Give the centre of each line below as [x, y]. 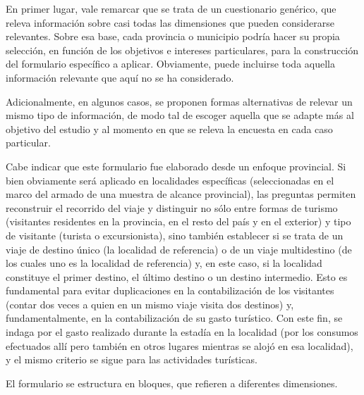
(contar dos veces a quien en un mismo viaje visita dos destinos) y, [150, 304]
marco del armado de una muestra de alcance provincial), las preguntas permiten [181, 194]
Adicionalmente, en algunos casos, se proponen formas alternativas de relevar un [179, 101]
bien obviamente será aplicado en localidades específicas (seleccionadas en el [170, 180]
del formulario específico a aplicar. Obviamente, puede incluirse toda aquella [170, 64]
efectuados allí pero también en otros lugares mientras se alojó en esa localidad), [180, 345]
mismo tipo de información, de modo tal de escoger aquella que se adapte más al [180, 115]
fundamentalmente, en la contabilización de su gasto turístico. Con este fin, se [174, 318]
